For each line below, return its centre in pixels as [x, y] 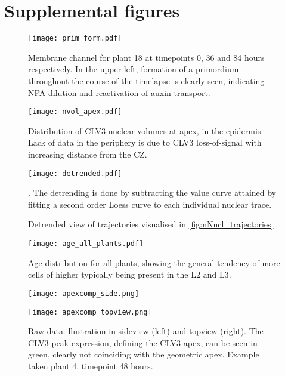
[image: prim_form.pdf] [75, 38]
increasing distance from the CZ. [88, 154]
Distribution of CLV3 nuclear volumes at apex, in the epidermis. [146, 130]
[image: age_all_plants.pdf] [86, 244]
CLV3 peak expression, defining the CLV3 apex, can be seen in [143, 342]
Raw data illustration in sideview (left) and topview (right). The [146, 331]
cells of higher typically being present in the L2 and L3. [130, 274]
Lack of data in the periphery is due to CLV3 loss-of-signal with [145, 142]
